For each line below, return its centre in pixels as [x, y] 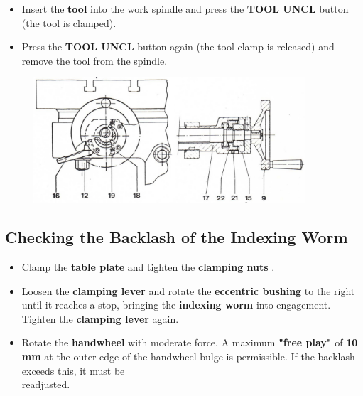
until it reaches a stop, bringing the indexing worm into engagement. [176, 305]
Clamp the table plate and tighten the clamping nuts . [148, 267]
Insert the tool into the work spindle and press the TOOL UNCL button [185, 9]
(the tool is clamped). [69, 22]
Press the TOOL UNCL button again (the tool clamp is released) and [178, 47]
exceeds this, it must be [73, 370]
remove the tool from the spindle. [94, 60]
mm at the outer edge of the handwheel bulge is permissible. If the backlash [188, 357]
